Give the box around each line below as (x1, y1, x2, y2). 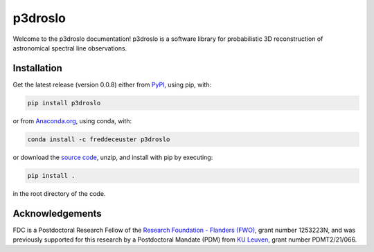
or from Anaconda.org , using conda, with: (12, 116, 132, 125)
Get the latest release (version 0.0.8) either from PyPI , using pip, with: (12, 80, 211, 89)
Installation (12, 62, 62, 74)
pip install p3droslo (27, 99, 101, 107)
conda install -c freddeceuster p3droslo (27, 135, 170, 143)
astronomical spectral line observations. (12, 44, 127, 52)
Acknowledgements (12, 208, 102, 219)
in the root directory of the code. (12, 189, 106, 197)
